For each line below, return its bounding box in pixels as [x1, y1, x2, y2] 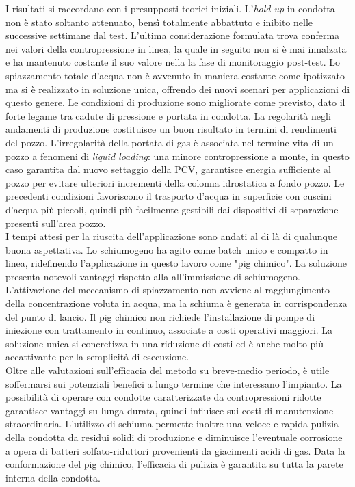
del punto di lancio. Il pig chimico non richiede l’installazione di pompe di [5, 309, 315, 324]
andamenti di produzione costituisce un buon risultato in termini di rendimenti [5, 122, 337, 136]
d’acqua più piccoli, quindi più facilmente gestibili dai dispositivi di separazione [5, 202, 339, 216]
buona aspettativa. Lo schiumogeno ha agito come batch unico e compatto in [5, 242, 328, 256]
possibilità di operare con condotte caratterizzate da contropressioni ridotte [5, 390, 321, 404]
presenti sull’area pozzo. [5, 215, 106, 230]
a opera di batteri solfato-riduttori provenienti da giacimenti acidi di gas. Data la [5, 443, 345, 458]
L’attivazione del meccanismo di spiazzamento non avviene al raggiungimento [5, 282, 330, 297]
